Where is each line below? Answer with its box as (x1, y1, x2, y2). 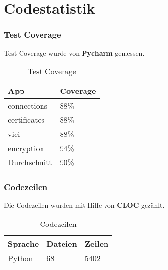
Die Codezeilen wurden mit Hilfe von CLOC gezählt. (4, 200, 165, 210)
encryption (8, 142, 44, 154)
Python (8, 252, 33, 264)
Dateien (46, 238, 77, 249)
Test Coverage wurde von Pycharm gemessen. (4, 47, 145, 58)
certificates (8, 114, 44, 126)
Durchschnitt (8, 157, 52, 168)
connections (8, 100, 47, 112)
